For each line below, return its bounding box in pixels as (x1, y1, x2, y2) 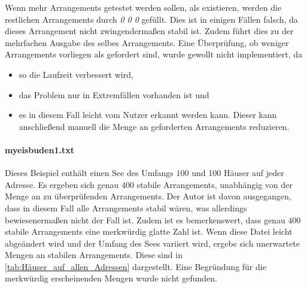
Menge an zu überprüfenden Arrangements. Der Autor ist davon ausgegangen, (5, 190, 291, 202)
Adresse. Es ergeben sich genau (5, 178, 119, 190)
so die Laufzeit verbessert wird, (19, 68, 133, 80)
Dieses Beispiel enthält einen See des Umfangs (5, 166, 174, 179)
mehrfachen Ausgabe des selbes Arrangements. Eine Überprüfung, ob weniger (5, 36, 289, 48)
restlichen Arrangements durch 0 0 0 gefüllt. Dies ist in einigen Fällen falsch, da (5, 13, 298, 25)
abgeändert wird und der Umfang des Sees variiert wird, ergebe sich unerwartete (5, 237, 300, 249)
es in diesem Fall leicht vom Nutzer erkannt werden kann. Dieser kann (19, 108, 277, 121)
